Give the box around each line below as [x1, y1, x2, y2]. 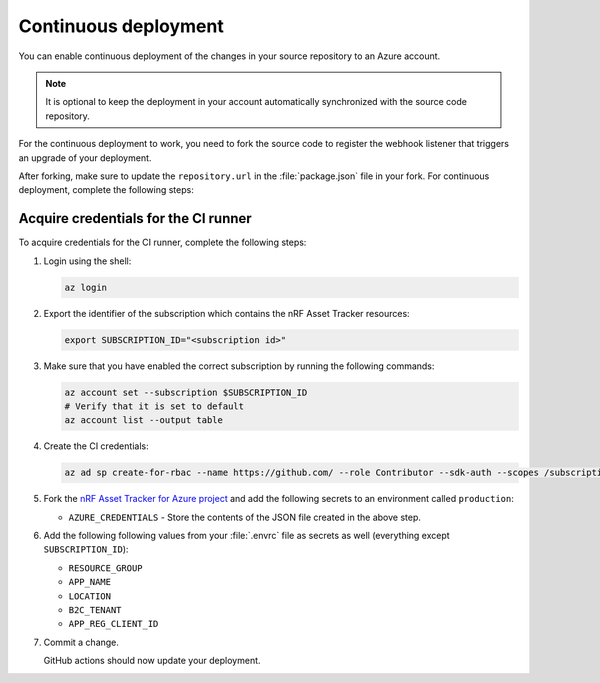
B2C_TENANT [68, 604, 122, 615]
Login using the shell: [43, 255, 132, 267]
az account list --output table [64, 415, 224, 426]
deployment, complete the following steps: [18, 184, 194, 196]
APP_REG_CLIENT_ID [68, 618, 159, 630]
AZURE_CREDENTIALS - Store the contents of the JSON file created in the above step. [68, 511, 422, 523]
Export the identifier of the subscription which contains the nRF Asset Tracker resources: [43, 307, 410, 319]
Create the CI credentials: [43, 440, 149, 452]
